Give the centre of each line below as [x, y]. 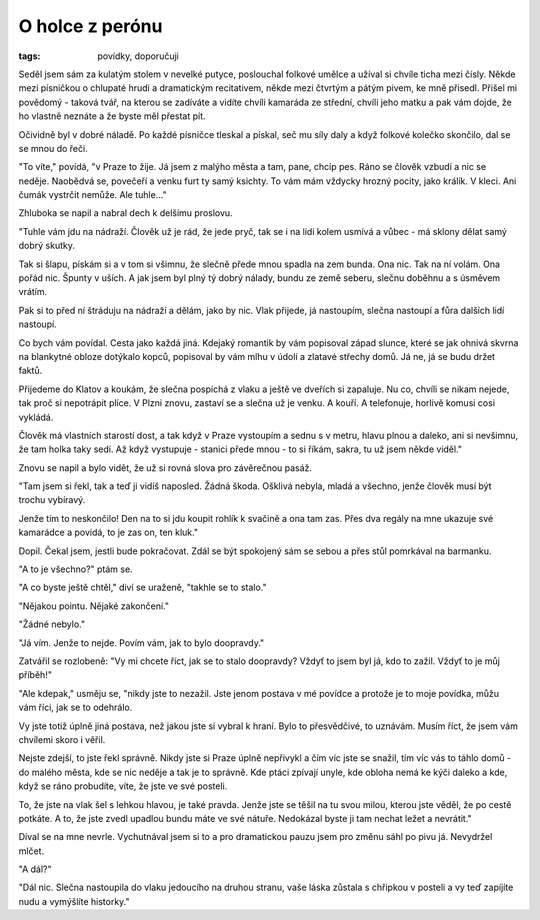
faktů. [30, 371]
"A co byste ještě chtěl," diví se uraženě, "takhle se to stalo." [142, 587]
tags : [29, 56]
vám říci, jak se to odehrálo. [75, 707]
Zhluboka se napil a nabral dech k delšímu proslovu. [126, 213]
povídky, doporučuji [138, 56]
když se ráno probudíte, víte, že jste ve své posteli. [123, 786]
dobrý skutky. [46, 246]
